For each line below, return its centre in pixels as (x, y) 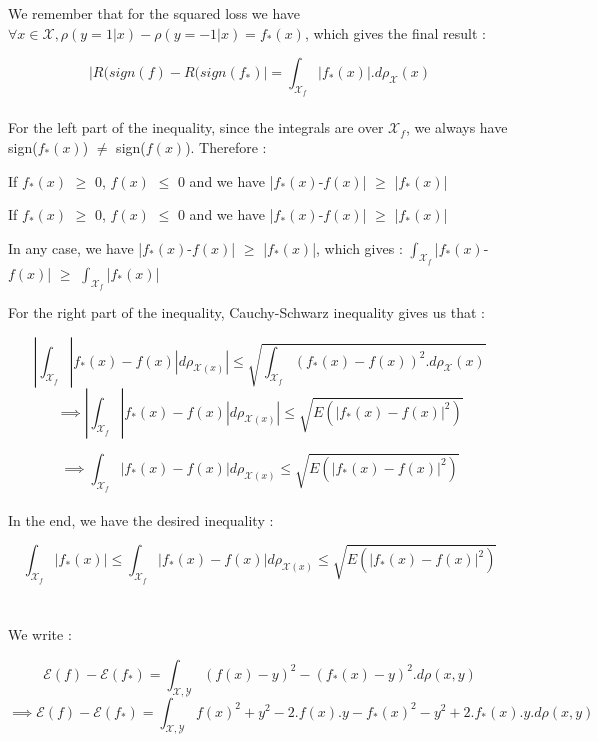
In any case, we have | (75, 247)
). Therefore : (226, 146)
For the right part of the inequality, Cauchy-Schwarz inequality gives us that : (246, 312)
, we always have (456, 127)
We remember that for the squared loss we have (154, 13)
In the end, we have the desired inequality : (141, 519)
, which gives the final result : (395, 32)
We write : (40, 634)
